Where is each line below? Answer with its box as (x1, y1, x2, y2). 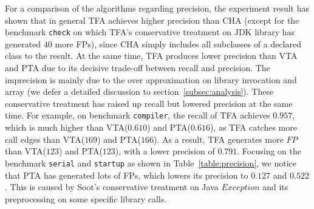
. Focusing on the (237, 145, 301, 157)
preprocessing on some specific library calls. (5, 192, 167, 205)
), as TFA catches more (210, 121, 297, 134)
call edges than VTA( (5, 132, 85, 145)
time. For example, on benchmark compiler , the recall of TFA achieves (5, 109, 270, 122)
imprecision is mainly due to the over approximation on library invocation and (5, 73, 297, 86)
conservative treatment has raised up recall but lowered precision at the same (5, 97, 293, 109)
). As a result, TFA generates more (153, 132, 284, 145)
